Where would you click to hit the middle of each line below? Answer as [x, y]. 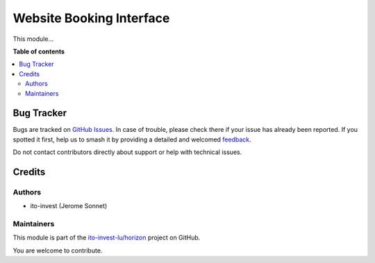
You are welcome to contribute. [58, 251]
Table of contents [39, 51]
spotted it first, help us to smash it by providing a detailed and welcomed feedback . [132, 139]
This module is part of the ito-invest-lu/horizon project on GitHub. [107, 238]
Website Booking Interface [91, 18]
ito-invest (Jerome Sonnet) [69, 206]
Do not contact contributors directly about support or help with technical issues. [127, 152]
